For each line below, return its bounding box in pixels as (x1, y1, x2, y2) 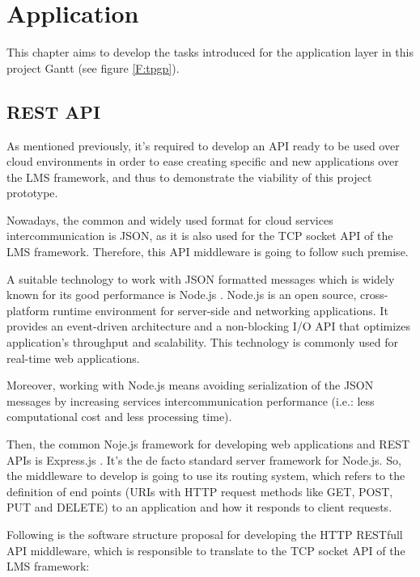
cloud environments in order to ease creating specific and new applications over (6, 153, 399, 170)
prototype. (6, 184, 58, 201)
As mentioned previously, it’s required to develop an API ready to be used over (6, 137, 400, 154)
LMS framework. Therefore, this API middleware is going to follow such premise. (6, 243, 409, 260)
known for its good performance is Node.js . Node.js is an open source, (6, 286, 357, 303)
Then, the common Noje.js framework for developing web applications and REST (6, 436, 410, 453)
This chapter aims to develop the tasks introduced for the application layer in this (6, 44, 414, 61)
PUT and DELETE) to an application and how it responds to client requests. (6, 499, 392, 516)
